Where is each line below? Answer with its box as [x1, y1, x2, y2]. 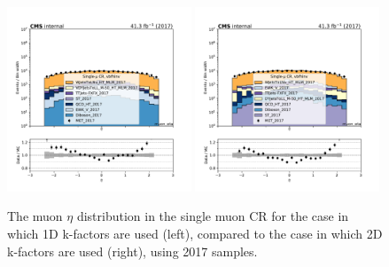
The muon [7, 207, 63, 225]
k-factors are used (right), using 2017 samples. [7, 241, 258, 260]
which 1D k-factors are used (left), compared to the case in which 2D [7, 224, 383, 242]
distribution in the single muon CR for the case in [76, 207, 349, 225]
